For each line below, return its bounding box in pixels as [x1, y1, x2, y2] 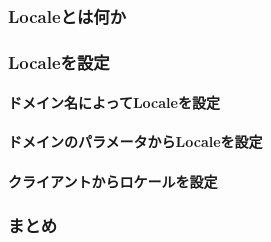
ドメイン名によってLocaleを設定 [8, 92, 220, 113]
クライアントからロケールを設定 [8, 170, 218, 191]
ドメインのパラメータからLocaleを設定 [8, 131, 263, 152]
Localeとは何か [8, 3, 127, 28]
